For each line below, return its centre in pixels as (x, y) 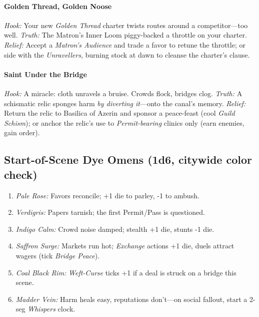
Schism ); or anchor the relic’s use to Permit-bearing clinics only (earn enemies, (124, 122)
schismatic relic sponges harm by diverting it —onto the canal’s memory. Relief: (125, 103)
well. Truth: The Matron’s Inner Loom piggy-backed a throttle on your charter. (125, 35)
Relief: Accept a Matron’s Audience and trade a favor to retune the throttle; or (125, 44)
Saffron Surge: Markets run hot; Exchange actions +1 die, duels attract (125, 246)
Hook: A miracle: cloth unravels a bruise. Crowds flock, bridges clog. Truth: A (123, 93)
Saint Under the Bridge (45, 74)
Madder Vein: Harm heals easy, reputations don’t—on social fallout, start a (131, 299)
